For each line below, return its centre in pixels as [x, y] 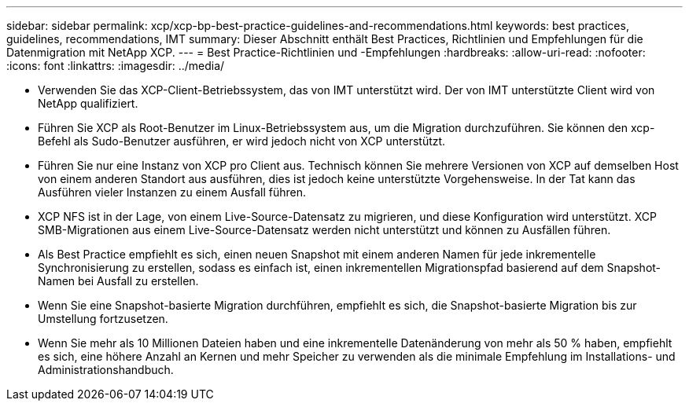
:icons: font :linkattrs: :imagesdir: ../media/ [116, 66]
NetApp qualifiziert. [88, 103]
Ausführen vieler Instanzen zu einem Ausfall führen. [172, 192]
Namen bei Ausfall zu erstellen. [118, 281]
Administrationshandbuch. [106, 370]
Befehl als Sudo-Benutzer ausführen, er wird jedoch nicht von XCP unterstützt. [242, 141]
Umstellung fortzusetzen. [103, 319]
